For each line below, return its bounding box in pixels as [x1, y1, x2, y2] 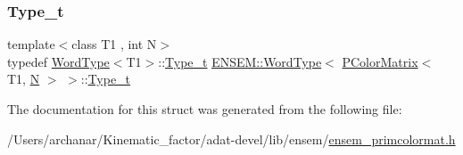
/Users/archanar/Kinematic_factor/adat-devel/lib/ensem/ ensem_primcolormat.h [7, 129, 456, 148]
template [7, 35, 55, 53]
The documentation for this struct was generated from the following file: [7, 100, 402, 118]
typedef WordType [7, 52, 110, 70]
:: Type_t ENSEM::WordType [158, 52, 322, 70]
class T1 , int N [71, 35, 157, 53]
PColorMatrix [342, 52, 418, 70]
